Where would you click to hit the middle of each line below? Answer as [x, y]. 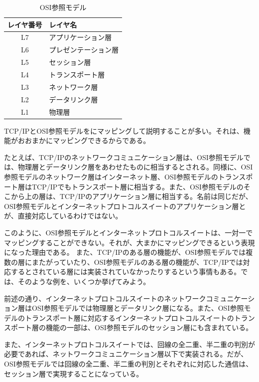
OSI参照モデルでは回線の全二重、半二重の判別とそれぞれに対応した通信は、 [129, 364]
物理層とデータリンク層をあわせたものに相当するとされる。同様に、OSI [135, 167]
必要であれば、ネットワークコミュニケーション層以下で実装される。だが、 [126, 354]
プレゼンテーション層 [84, 50]
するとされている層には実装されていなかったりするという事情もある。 [126, 272]
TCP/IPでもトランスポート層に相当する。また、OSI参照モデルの [137, 186]
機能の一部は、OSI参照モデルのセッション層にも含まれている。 [149, 327]
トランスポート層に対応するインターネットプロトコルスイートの [129, 317]
